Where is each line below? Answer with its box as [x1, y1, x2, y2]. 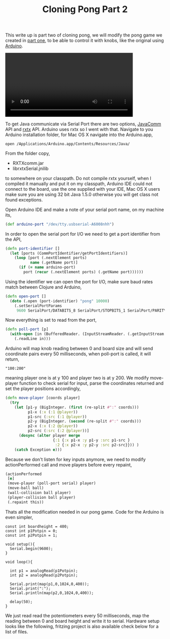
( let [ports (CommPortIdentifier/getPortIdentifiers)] [10, 250, 128, 256]
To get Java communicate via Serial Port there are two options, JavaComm [5, 120, 161, 127]
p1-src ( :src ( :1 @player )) [27, 414, 87, 419]
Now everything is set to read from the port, [5, 317, 97, 323]
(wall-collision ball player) [7, 490, 71, 495]
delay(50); [10, 599, 33, 604]
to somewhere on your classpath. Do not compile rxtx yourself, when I [5, 175, 152, 181]
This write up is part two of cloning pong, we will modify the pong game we [5, 32, 163, 38]
